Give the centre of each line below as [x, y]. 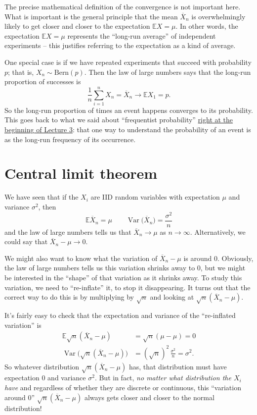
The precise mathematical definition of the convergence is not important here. [123, 6]
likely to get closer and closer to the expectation [77, 26]
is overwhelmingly [218, 16]
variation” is [23, 325]
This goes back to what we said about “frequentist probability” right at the [119, 120]
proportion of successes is [43, 81]
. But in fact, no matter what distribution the [163, 378]
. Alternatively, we [218, 232]
